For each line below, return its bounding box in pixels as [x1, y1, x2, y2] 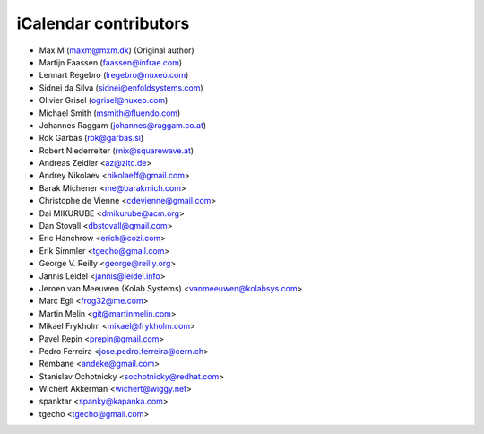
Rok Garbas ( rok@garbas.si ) [39, 133, 144, 143]
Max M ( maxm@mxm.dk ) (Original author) [39, 45, 194, 56]
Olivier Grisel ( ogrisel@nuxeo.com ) [39, 95, 169, 106]
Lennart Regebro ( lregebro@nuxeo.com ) [39, 70, 189, 81]
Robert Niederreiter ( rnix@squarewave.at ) [39, 144, 194, 156]
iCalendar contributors [16, 13, 190, 33]
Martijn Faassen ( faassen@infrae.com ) [39, 56, 183, 67]
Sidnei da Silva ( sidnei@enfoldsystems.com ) [39, 82, 203, 93]
